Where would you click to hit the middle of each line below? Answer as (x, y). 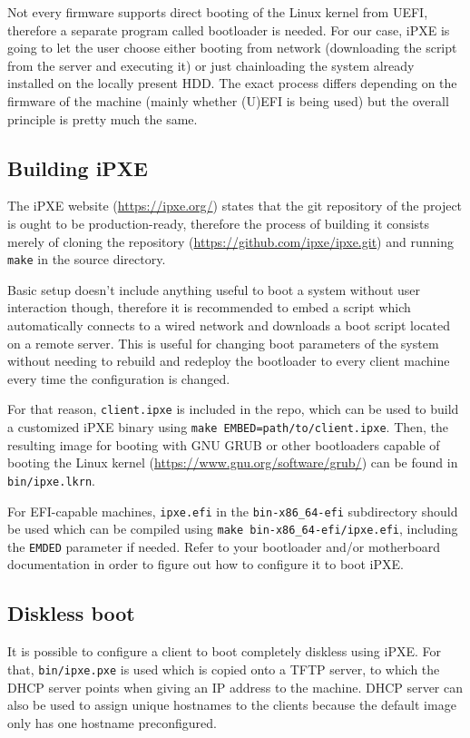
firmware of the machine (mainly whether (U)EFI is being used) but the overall (228, 100)
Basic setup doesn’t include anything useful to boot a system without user (214, 289)
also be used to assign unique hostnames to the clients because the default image (232, 705)
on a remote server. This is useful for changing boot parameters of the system (223, 343)
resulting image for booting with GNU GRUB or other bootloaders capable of (224, 444)
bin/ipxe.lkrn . (51, 480)
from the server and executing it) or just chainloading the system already (211, 65)
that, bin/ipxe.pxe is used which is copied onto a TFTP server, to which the (224, 669)
